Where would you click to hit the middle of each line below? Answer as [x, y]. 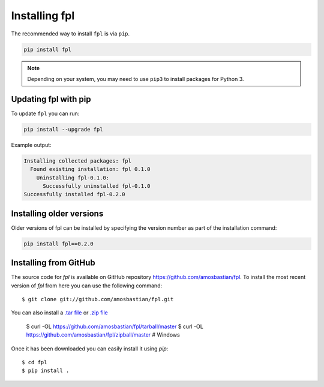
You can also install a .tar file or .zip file [59, 313]
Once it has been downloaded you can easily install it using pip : [90, 349]
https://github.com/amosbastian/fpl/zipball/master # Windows [103, 335]
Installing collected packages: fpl [78, 161]
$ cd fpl [34, 362]
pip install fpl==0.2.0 [59, 244]
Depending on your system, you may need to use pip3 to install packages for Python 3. [136, 79]
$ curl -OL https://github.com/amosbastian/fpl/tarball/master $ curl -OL [115, 326]
